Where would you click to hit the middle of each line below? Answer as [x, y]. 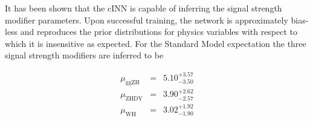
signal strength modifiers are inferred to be [84, 55]
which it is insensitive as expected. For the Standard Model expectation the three [156, 43]
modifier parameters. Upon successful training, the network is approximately [147, 20]
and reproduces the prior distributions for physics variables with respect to [159, 32]
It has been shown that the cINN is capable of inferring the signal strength [144, 8]
